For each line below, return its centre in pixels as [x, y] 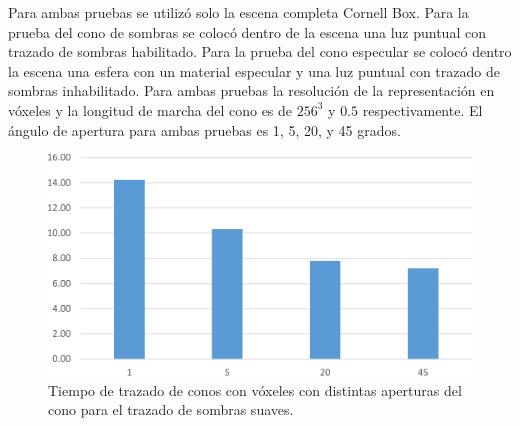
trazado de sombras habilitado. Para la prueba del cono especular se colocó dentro [260, 51]
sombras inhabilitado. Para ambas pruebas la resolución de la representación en [251, 90]
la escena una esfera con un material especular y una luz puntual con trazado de [254, 70]
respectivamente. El [422, 109]
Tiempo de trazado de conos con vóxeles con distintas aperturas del [255, 389]
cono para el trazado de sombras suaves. [171, 409]
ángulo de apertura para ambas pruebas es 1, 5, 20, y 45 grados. [204, 129]
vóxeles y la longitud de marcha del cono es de [150, 109]
